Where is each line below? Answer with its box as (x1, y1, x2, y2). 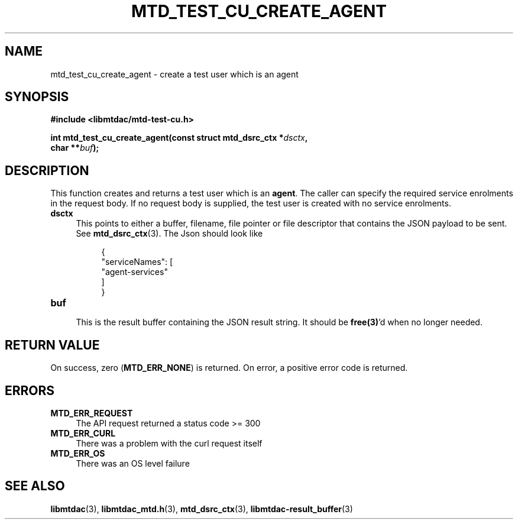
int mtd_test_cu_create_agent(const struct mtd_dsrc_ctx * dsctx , (50, 132, 308, 143)
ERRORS (5, 383, 55, 398)
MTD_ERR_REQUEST (50, 407, 133, 418)
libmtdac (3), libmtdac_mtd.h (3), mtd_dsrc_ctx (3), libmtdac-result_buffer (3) (50, 503, 353, 514)
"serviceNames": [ (101, 257, 173, 267)
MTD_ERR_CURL (50, 428, 116, 438)
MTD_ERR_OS (50, 448, 105, 458)
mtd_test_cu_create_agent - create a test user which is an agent (50, 69, 299, 79)
